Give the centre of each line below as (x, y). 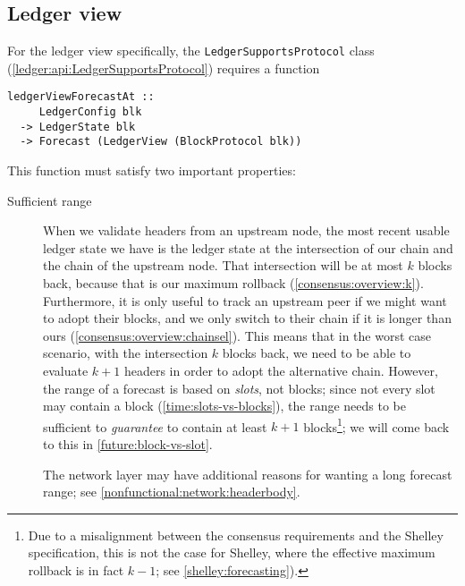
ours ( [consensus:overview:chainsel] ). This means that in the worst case (237, 335)
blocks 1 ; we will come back (376, 425)
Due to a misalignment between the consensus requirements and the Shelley (236, 535)
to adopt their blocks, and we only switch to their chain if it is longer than (247, 318)
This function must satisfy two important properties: (152, 170)
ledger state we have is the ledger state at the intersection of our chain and (248, 247)
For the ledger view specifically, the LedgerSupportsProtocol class (191, 51)
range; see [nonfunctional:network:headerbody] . (172, 492)
